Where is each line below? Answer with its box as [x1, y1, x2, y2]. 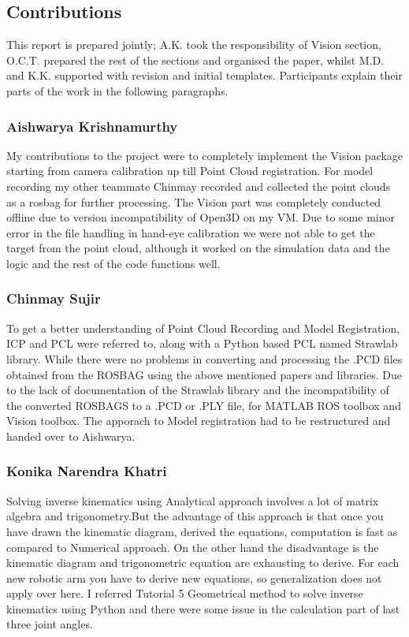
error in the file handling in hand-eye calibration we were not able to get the [6, 224, 375, 240]
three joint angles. [6, 616, 93, 632]
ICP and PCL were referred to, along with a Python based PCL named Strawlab [6, 335, 398, 352]
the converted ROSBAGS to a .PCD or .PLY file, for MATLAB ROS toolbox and [6, 397, 401, 413]
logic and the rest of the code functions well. [6, 255, 221, 271]
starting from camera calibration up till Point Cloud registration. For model [6, 162, 374, 179]
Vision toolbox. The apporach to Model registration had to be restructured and [6, 412, 391, 429]
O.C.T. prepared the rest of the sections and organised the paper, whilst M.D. [6, 51, 385, 68]
